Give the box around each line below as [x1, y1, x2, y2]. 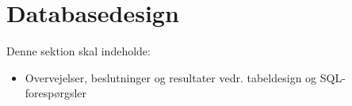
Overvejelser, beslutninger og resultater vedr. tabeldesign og [25, 69, 317, 85]
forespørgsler [25, 85, 87, 101]
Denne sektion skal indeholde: [6, 43, 151, 59]
